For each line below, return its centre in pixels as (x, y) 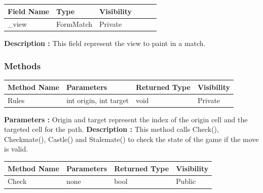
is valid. (16, 149)
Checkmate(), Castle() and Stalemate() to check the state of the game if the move (131, 139)
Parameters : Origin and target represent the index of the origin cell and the (126, 119)
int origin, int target (97, 100)
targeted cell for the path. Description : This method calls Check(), (111, 129)
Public (186, 181)
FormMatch (74, 24)
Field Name (28, 11)
